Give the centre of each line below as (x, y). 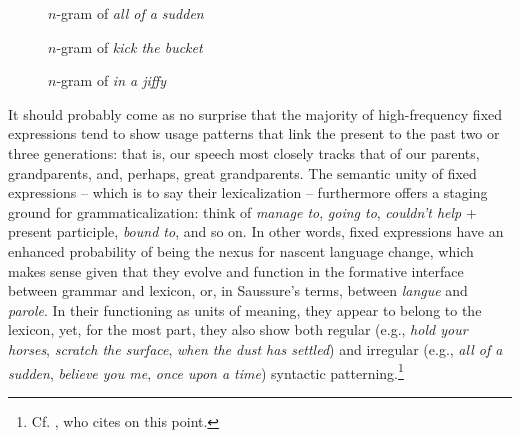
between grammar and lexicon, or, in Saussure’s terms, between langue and (238, 290)
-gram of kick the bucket (129, 46)
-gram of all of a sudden (130, 13)
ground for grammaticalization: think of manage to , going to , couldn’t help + (242, 211)
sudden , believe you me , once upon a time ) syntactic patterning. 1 (206, 371)
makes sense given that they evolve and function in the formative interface (236, 270)
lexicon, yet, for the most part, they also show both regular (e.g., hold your (238, 329)
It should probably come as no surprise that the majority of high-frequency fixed (255, 113)
